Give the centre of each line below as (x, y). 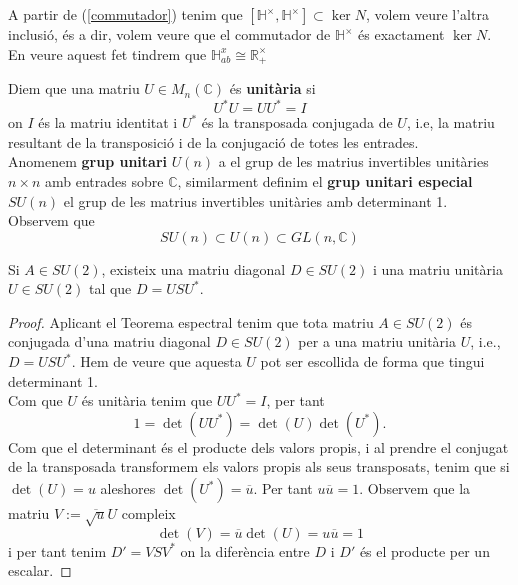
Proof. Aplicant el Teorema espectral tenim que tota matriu (191, 321)
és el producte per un (424, 550)
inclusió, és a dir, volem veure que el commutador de (169, 34)
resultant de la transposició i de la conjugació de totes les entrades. (213, 141)
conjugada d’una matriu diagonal (109, 341)
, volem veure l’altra (427, 14)
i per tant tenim (57, 550)
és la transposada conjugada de (297, 122)
